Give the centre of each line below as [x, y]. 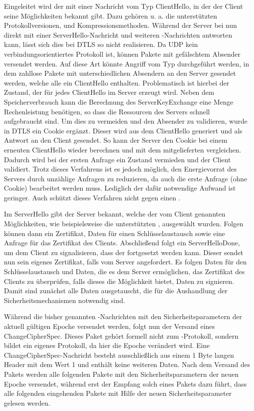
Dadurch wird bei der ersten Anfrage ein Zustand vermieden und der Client [117, 159]
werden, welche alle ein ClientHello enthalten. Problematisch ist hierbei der [117, 82]
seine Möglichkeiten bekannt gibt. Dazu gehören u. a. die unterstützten [111, 15]
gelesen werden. [27, 402]
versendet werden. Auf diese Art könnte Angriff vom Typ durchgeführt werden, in [127, 63]
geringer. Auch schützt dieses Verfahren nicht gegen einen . [92, 197]
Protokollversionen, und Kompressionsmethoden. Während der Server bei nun [121, 25]
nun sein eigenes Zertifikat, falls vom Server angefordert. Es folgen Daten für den [126, 262]
